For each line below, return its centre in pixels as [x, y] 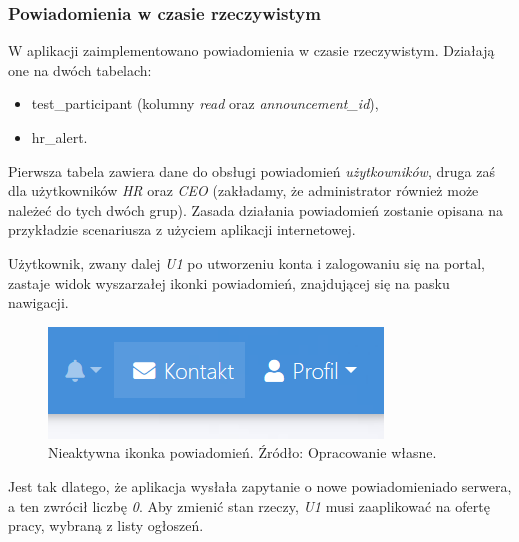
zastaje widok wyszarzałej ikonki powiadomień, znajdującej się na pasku [229, 282]
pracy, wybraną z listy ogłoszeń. [106, 525]
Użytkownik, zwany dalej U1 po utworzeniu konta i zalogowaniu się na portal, [247, 262]
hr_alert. [59, 137]
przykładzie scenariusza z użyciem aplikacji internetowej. [182, 229]
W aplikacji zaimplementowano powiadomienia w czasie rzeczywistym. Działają [251, 50]
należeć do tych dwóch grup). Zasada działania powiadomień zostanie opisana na [255, 209]
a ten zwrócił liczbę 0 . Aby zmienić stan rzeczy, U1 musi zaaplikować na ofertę [249, 505]
